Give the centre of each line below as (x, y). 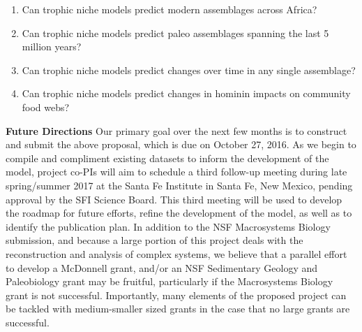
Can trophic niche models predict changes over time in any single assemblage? (189, 70)
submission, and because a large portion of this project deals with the (154, 240)
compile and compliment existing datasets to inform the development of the (167, 158)
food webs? (46, 107)
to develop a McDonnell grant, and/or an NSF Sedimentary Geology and (162, 267)
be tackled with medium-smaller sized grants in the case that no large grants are (178, 309)
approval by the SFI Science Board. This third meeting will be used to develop (174, 199)
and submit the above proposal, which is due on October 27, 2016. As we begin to (181, 144)
